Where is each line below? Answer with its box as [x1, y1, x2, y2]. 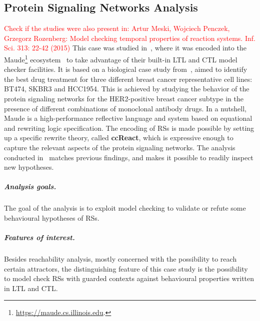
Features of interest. [4, 232, 75, 243]
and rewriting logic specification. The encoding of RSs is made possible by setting [4, 122, 254, 133]
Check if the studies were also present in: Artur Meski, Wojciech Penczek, [4, 23, 230, 33]
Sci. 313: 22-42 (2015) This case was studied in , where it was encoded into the [4, 42, 246, 53]
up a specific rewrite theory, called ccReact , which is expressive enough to [4, 132, 233, 143]
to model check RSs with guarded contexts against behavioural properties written [4, 273, 254, 284]
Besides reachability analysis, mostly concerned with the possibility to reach [4, 254, 237, 264]
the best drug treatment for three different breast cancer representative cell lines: [4, 73, 252, 84]
